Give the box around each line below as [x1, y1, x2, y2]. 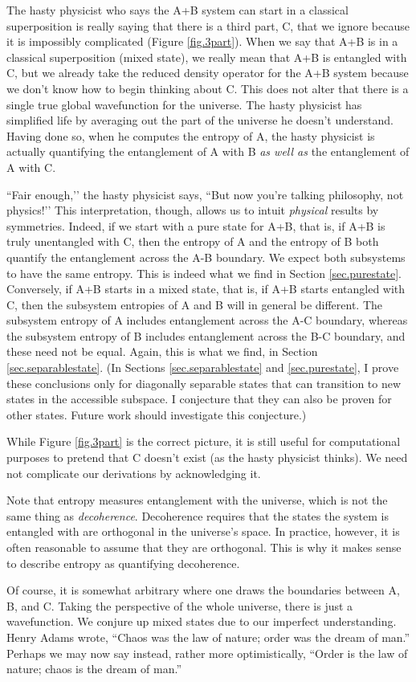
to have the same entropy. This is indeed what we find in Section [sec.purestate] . [6, 264, 402, 281]
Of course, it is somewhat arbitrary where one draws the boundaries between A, [6, 582, 400, 598]
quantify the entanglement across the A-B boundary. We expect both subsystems [6, 248, 406, 265]
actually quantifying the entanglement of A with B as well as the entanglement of [6, 143, 410, 160]
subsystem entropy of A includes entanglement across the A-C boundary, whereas [6, 312, 408, 329]
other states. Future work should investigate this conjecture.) [6, 406, 307, 423]
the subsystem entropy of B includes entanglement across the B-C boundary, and [6, 327, 406, 344]
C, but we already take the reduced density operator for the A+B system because [6, 64, 409, 81]
